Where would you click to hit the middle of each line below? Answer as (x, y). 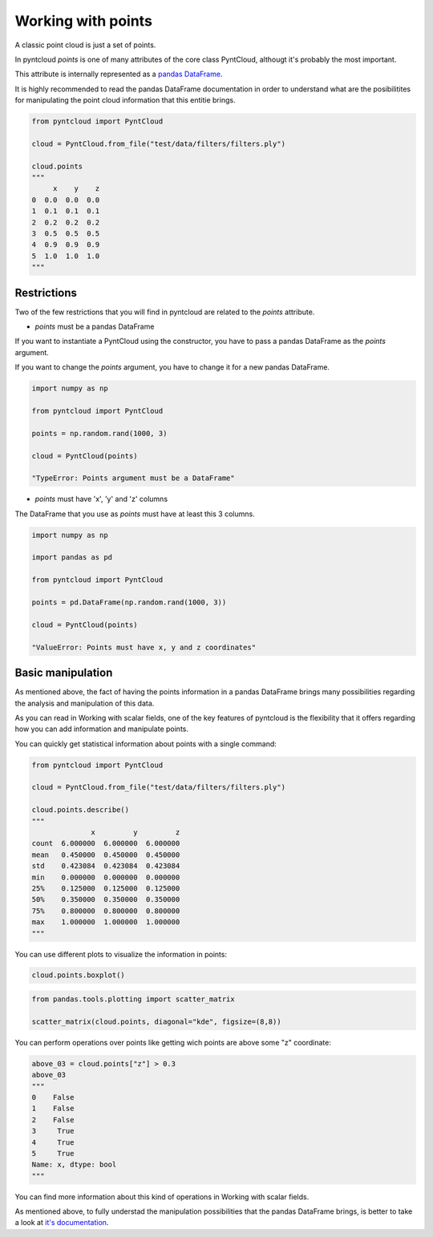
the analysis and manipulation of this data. (85, 703)
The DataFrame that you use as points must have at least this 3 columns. (135, 514)
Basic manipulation (64, 673)
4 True (53, 1142)
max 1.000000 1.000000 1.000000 (106, 922)
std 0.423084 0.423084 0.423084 (106, 866)
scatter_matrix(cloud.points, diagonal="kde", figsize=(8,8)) (156, 1021)
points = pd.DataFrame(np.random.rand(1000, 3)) (129, 602)
